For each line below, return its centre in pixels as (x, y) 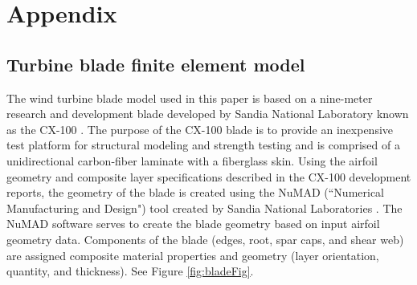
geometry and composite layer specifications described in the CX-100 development (209, 176)
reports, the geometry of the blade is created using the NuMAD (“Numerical (195, 192)
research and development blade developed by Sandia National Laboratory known (208, 114)
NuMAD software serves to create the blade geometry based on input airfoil (193, 224)
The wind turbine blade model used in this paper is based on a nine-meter (190, 98)
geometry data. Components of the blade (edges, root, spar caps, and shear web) (205, 239)
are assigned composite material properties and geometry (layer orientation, (193, 255)
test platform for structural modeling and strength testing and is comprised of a (203, 145)
